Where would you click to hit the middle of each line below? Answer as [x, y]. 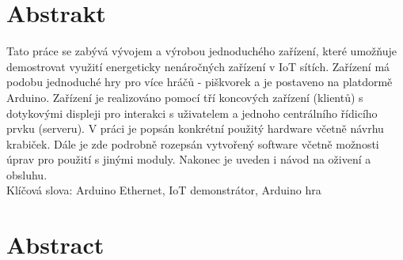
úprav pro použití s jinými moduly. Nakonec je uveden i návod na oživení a [189, 159]
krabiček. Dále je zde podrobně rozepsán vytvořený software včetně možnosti [193, 143]
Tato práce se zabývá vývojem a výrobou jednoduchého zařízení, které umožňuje [201, 51]
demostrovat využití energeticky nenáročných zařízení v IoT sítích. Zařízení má [198, 66]
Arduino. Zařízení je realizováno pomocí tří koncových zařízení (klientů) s [185, 97]
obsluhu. [27, 174]
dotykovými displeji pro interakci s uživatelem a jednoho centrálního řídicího [192, 113]
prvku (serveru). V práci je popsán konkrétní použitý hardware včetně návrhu [195, 128]
